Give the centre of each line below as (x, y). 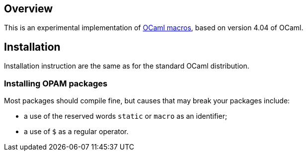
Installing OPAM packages (56, 83)
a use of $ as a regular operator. (76, 132)
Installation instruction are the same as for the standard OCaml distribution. (127, 66)
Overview (29, 9)
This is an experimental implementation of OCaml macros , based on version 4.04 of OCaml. (154, 28)
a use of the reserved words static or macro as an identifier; (126, 116)
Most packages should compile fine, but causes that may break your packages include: (147, 101)
